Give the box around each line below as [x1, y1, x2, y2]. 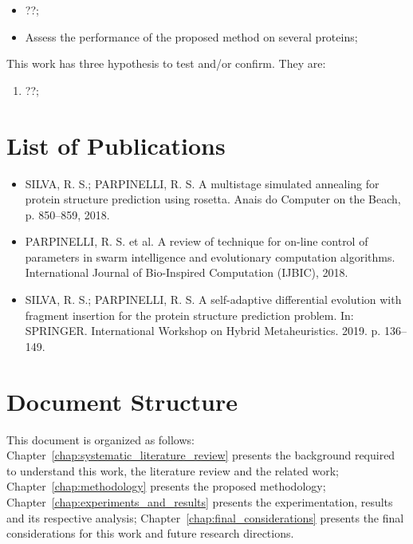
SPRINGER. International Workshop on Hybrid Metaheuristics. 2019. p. [25, 322, 381, 339]
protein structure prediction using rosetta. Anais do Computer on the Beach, [25, 191, 401, 207]
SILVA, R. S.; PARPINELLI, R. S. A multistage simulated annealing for [25, 175, 380, 191]
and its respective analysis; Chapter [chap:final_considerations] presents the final [6, 509, 404, 526]
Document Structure [6, 384, 238, 417]
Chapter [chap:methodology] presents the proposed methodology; [6, 478, 326, 495]
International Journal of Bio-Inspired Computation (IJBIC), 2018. [25, 264, 348, 281]
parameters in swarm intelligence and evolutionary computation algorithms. [25, 248, 395, 265]
